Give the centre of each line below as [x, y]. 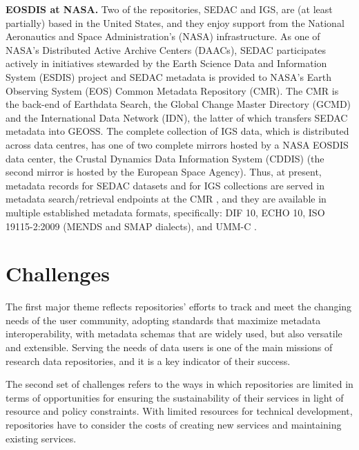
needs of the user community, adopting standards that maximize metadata [163, 320]
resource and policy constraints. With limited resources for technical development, [179, 411]
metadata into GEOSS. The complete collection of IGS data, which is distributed [177, 131]
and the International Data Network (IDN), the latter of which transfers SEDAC [177, 117]
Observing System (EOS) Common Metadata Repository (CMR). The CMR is [172, 90]
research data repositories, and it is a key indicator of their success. [148, 360]
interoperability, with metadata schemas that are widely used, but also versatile [174, 334]
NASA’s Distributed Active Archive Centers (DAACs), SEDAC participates [166, 49]
